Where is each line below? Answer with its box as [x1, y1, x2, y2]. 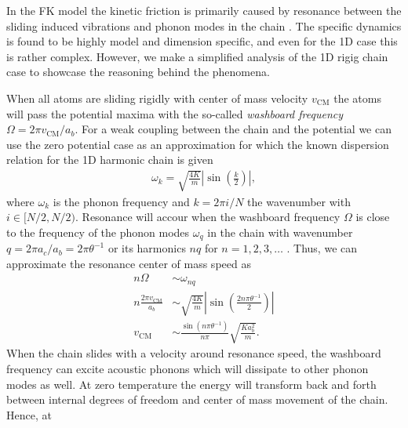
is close [355, 209, 390, 225]
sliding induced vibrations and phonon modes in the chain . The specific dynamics [6, 17, 402, 34]
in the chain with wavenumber [207, 223, 353, 240]
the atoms [333, 89, 381, 106]
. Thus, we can [286, 240, 358, 256]
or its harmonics [107, 240, 186, 256]
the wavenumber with [247, 193, 351, 209]
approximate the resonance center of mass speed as [6, 255, 251, 271]
